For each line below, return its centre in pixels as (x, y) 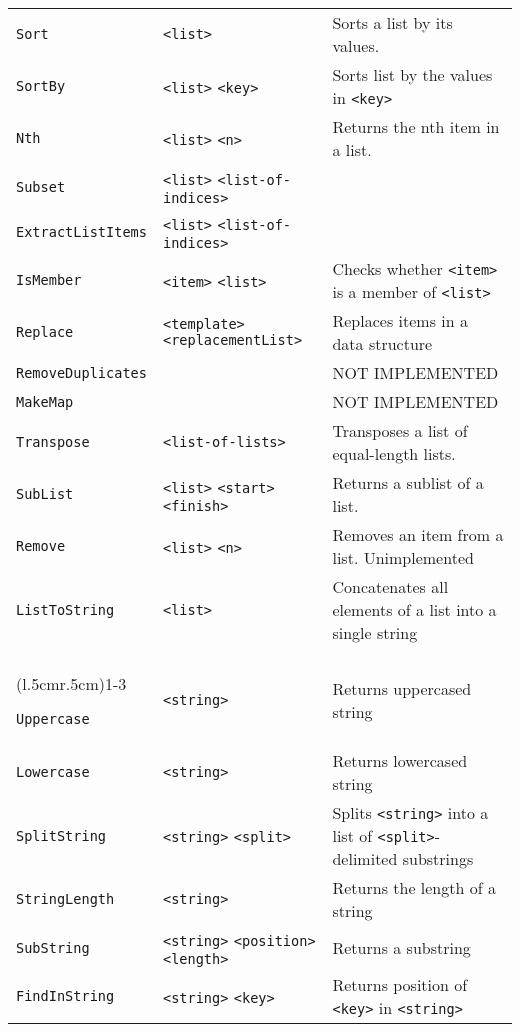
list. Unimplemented (403, 557)
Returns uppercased (402, 688)
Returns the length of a (414, 887)
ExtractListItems (81, 231)
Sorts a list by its (392, 22)
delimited (365, 858)
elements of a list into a (414, 609)
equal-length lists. (394, 453)
